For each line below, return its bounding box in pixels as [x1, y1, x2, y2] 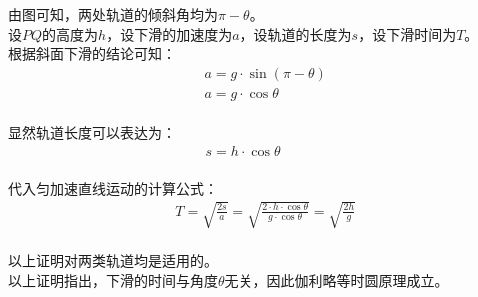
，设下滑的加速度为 [106, 23, 233, 44]
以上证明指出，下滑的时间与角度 [8, 270, 218, 291]
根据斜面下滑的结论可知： [8, 43, 176, 64]
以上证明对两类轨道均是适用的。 [8, 250, 218, 271]
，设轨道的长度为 [239, 23, 352, 44]
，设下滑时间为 [358, 23, 457, 44]
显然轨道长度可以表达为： [8, 122, 176, 143]
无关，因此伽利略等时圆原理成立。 [224, 270, 449, 291]
